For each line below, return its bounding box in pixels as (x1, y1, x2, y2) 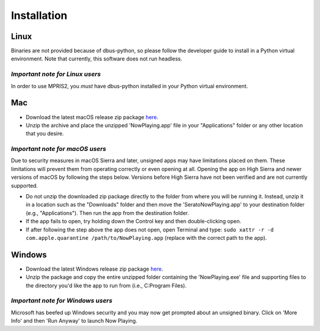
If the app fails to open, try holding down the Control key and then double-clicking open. (25, 218, 241, 225)
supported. (11, 182, 38, 189)
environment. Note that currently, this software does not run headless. (11, 55, 183, 62)
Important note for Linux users (11, 70, 101, 78)
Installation (11, 9, 68, 22)
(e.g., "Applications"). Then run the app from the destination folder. (25, 209, 189, 216)
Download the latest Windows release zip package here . (25, 265, 164, 272)
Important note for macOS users (11, 145, 107, 153)
